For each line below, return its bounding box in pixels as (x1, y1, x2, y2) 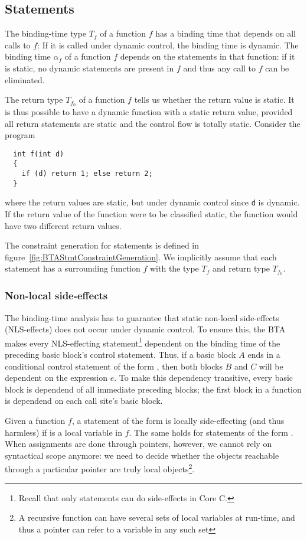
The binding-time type (5, 27, 87, 40)
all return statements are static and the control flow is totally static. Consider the (5, 117, 301, 129)
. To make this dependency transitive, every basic (114, 371, 293, 384)
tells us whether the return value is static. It (134, 93, 295, 106)
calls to (5, 38, 31, 51)
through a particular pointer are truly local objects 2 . (5, 461, 195, 475)
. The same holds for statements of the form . (129, 426, 293, 438)
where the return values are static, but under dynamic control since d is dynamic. (5, 196, 300, 208)
